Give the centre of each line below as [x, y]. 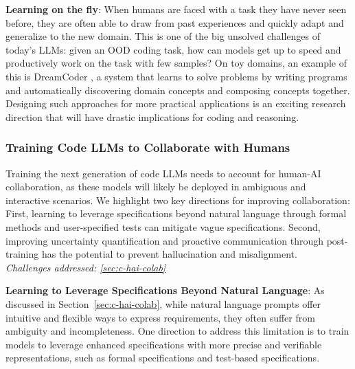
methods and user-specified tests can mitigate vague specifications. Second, [163, 226]
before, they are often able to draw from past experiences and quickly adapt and [175, 22]
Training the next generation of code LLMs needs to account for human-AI [163, 173]
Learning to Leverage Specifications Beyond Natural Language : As [165, 290]
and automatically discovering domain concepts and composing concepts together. [178, 90]
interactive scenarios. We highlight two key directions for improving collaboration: [178, 200]
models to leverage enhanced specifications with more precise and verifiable [164, 344]
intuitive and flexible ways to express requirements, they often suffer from [160, 317]
